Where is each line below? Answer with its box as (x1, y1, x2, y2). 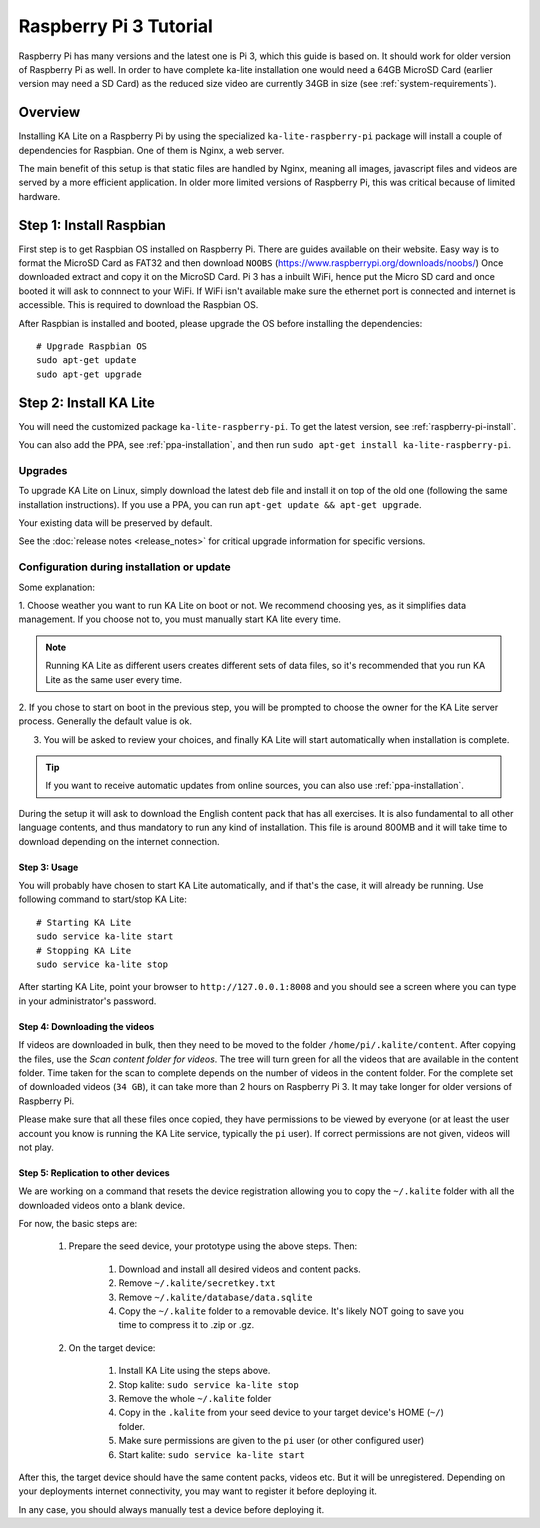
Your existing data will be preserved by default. (18, 517, 213, 529)
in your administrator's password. (18, 995, 157, 1007)
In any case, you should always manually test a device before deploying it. (18, 1503, 325, 1515)
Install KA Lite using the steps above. (118, 1365, 271, 1377)
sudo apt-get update (36, 355, 137, 366)
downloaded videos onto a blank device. (18, 1199, 186, 1211)
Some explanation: (18, 581, 95, 593)
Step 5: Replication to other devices (18, 1166, 170, 1179)
